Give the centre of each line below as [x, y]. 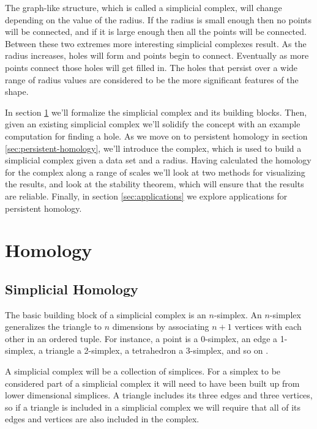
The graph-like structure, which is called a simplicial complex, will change [144, 7]
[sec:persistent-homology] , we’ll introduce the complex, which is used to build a [153, 148]
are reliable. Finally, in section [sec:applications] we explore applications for [146, 196]
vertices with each [268, 326]
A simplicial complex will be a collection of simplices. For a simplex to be [143, 371]
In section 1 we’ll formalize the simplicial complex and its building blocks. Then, [156, 112]
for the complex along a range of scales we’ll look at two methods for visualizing [155, 172]
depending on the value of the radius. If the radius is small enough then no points [158, 19]
